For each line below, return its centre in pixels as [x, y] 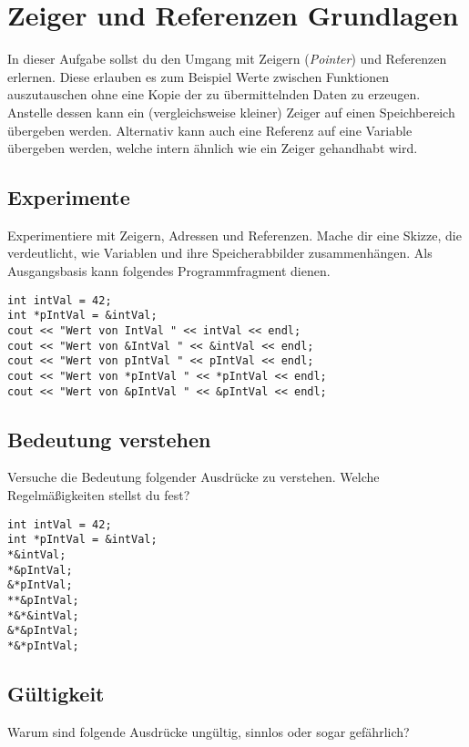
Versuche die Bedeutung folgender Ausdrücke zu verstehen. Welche [194, 477]
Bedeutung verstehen [109, 439]
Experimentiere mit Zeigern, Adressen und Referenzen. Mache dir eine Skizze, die [234, 235]
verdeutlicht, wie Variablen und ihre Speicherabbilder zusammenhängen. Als [220, 253]
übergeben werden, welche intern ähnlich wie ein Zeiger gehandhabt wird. [213, 148]
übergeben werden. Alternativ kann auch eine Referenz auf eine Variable [210, 130]
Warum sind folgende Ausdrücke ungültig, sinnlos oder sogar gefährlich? [209, 731]
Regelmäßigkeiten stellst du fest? [99, 495]
